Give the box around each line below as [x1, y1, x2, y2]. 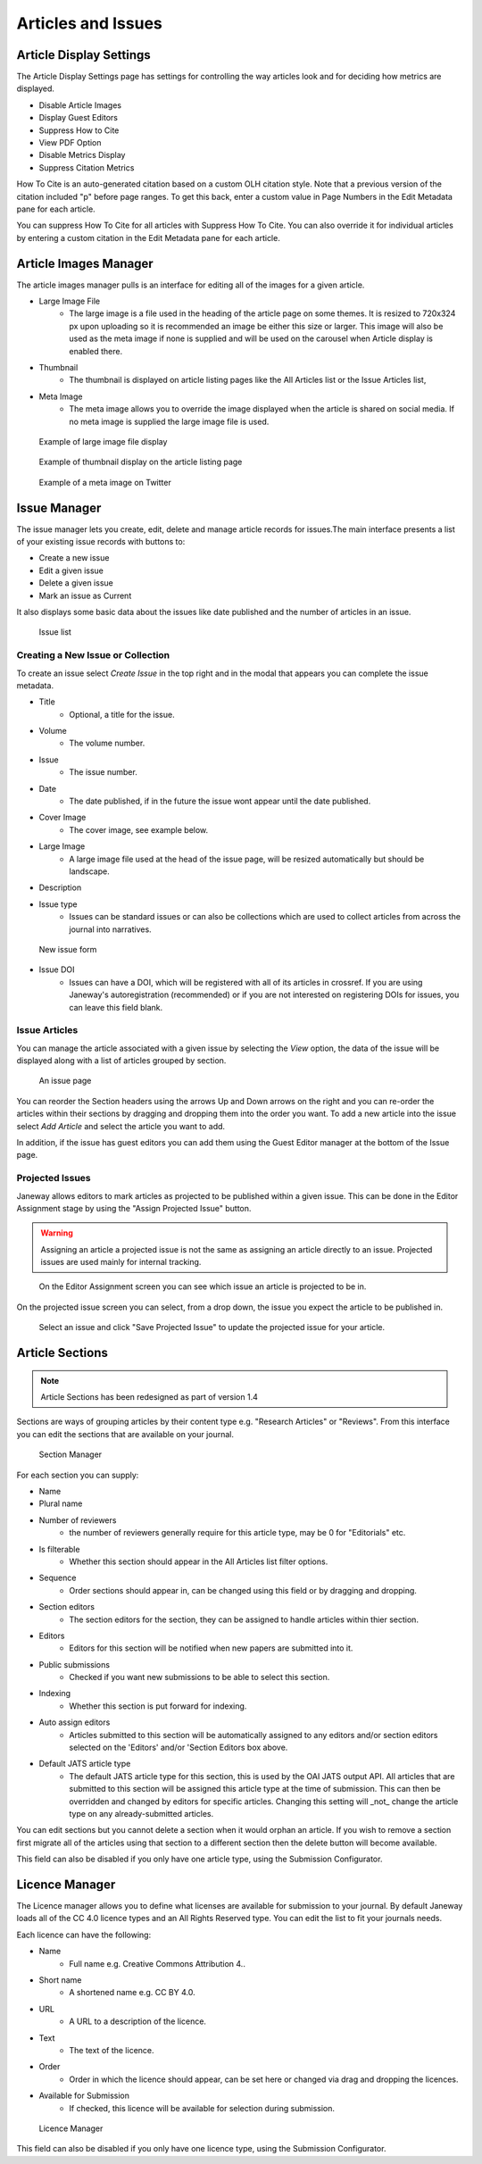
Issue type [38, 898, 78, 910]
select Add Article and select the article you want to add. [16, 1120, 226, 1131]
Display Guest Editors [38, 112, 118, 123]
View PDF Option [38, 137, 102, 148]
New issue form [38, 944, 97, 954]
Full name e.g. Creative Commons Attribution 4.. [69, 1958, 245, 1968]
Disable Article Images [38, 99, 122, 111]
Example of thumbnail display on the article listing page [38, 456, 243, 468]
